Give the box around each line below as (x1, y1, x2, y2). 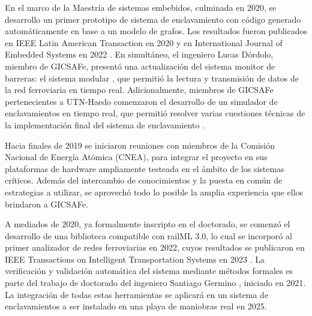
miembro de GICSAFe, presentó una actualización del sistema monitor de (5, 59, 275, 72)
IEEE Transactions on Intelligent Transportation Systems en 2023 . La (5, 252, 265, 265)
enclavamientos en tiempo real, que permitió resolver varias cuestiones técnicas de (5, 107, 305, 119)
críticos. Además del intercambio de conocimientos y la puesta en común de (5, 174, 283, 186)
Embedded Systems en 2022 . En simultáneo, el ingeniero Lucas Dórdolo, (5, 48, 274, 61)
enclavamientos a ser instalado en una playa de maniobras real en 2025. (5, 300, 267, 312)
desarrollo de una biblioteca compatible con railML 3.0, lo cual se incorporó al (5, 229, 292, 242)
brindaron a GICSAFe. (5, 197, 88, 210)
